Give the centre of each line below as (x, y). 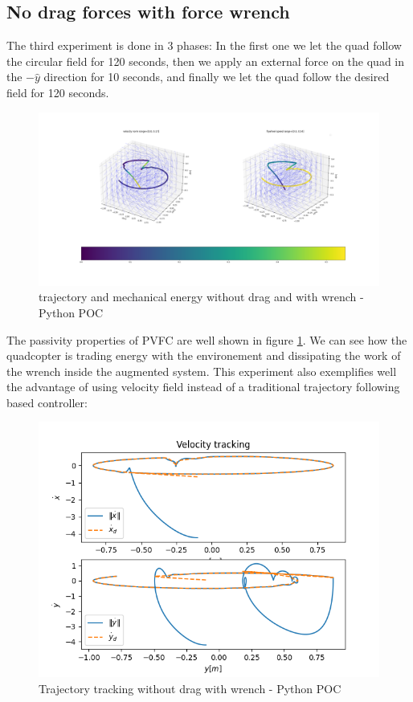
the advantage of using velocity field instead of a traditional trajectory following (203, 387)
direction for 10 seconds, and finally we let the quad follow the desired (217, 77)
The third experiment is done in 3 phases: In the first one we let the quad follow (204, 45)
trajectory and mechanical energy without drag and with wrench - (201, 297)
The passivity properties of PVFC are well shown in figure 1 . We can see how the (207, 339)
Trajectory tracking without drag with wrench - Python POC (190, 689)
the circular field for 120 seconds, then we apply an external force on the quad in (206, 61)
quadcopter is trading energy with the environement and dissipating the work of (204, 355)
